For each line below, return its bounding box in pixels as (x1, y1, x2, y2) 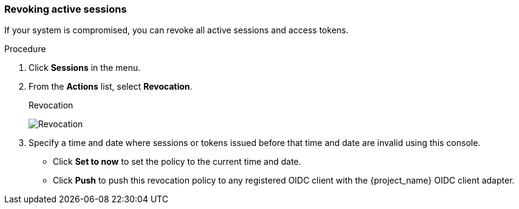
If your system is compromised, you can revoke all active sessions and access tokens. (4, 25, 348, 36)
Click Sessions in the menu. (29, 62, 141, 73)
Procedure (4, 44, 46, 55)
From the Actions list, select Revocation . (29, 81, 192, 92)
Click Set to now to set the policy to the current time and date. (53, 156, 302, 167)
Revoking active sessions (4, 3, 127, 15)
